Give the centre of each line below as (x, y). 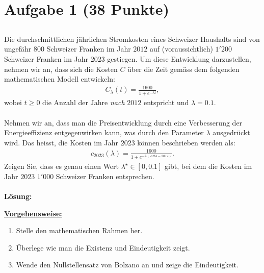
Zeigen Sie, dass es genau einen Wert (62, 166)
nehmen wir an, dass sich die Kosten (61, 69)
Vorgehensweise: (33, 213)
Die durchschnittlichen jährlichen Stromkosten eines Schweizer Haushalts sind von (132, 39)
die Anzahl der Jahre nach (84, 102)
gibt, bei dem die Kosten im (208, 166)
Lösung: (18, 196)
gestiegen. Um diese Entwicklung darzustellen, (179, 58)
